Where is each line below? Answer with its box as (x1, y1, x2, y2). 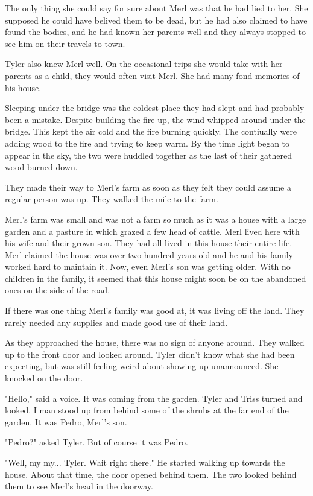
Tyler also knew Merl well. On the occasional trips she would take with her (5, 57, 283, 70)
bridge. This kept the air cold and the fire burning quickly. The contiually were (5, 125, 297, 138)
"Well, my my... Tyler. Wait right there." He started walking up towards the (5, 456, 285, 468)
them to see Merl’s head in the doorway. (5, 480, 153, 492)
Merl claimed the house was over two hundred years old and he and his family (5, 248, 294, 261)
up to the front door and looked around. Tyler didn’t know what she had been (5, 348, 295, 360)
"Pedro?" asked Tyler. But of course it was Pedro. (5, 436, 188, 448)
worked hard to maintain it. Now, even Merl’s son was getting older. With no (5, 260, 291, 273)
